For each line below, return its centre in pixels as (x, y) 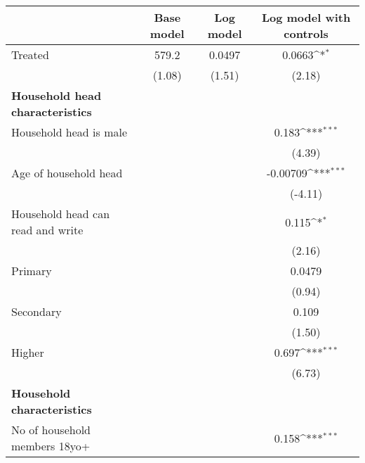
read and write (47, 230)
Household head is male (69, 132)
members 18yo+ (51, 446)
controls (306, 33)
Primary (32, 271)
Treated (30, 55)
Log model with (306, 17)
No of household (51, 430)
